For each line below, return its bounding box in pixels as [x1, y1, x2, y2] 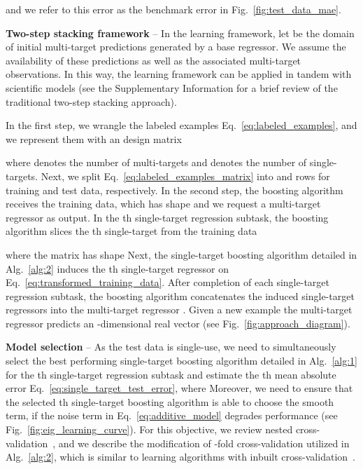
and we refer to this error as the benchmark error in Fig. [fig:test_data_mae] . [6, 2, 341, 16]
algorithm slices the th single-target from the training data [6, 224, 257, 238]
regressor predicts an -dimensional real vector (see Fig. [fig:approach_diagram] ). [6, 315, 350, 330]
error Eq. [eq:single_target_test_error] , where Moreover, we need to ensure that [6, 381, 353, 395]
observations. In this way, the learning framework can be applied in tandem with [6, 67, 352, 81]
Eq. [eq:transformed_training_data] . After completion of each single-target [6, 275, 329, 290]
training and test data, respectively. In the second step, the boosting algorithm [6, 182, 343, 197]
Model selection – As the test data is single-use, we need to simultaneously [6, 339, 336, 354]
